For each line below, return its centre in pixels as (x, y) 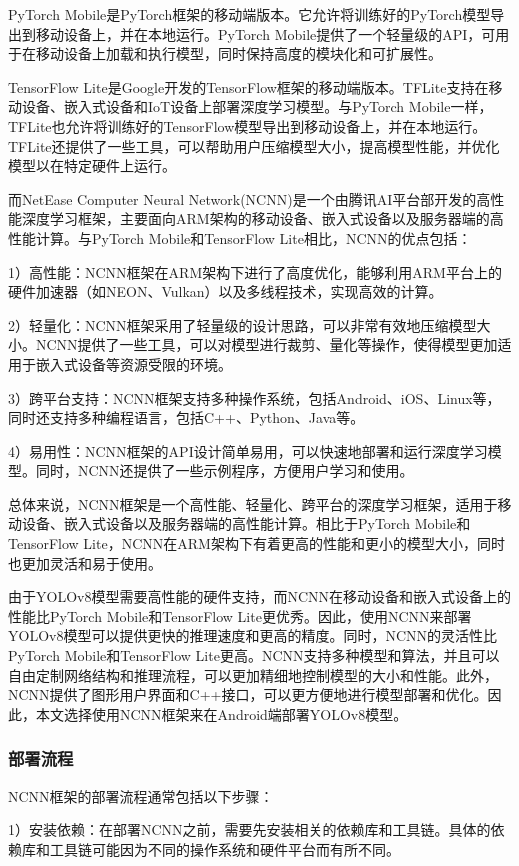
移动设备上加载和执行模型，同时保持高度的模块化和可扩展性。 (238, 53)
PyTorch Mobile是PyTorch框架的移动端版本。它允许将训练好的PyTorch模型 (249, 14)
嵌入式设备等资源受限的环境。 (133, 363)
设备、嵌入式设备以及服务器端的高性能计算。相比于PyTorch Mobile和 (246, 523)
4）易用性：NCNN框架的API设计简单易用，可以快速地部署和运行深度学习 (248, 450)
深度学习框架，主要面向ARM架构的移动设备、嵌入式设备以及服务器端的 (255, 218)
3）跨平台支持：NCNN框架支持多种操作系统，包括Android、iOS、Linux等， (254, 397)
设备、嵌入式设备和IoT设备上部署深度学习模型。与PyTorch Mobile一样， (257, 106)
